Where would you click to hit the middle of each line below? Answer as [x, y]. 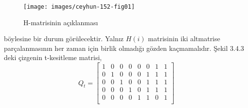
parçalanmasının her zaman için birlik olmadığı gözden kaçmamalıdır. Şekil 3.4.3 [124, 48]
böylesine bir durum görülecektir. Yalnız [64, 39]
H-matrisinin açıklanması [61, 22]
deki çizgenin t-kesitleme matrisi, [53, 57]
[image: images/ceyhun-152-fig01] [79, 7]
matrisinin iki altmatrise [184, 39]
